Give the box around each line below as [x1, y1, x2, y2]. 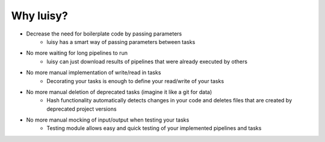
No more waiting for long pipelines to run [26, 49, 128, 57]
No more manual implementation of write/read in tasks [26, 69, 161, 76]
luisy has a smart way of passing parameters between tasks [46, 38, 196, 45]
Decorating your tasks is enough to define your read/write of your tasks [46, 77, 224, 84]
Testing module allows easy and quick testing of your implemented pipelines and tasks [46, 125, 262, 132]
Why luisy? [11, 9, 69, 22]
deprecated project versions [46, 105, 117, 113]
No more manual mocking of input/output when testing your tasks [26, 116, 190, 123]
